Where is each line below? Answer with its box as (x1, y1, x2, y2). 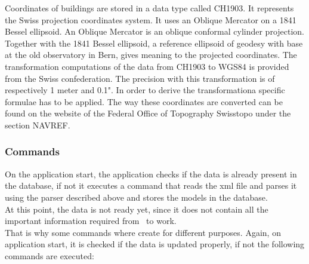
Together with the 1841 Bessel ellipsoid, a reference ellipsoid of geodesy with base (5, 36, 303, 49)
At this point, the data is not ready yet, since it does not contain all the (5, 202, 268, 215)
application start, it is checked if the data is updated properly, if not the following (5, 238, 305, 250)
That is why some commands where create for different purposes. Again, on (5, 226, 281, 238)
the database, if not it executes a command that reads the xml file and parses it (5, 179, 297, 192)
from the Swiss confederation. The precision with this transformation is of (5, 72, 275, 84)
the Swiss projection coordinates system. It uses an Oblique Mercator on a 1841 (5, 13, 296, 26)
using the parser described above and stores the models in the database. (5, 191, 268, 203)
